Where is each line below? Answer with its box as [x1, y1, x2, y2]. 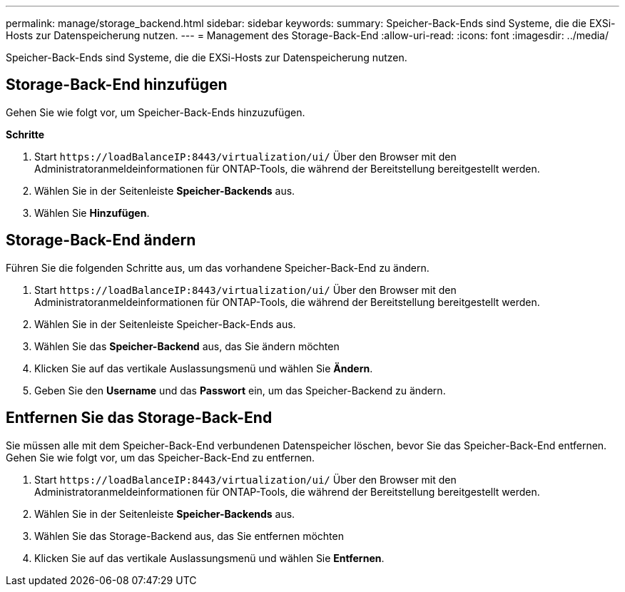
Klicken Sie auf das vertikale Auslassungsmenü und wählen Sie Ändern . [34, 362, 373, 374]
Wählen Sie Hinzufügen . [34, 206, 150, 219]
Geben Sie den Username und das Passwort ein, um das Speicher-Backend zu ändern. [34, 384, 446, 397]
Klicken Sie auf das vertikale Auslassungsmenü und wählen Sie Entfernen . [34, 551, 385, 564]
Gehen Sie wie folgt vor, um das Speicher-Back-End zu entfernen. [6, 451, 315, 464]
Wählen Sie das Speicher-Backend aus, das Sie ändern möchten [34, 340, 340, 352]
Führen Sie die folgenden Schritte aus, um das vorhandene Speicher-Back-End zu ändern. [6, 261, 430, 274]
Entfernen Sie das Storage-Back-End [6, 409, 273, 427]
